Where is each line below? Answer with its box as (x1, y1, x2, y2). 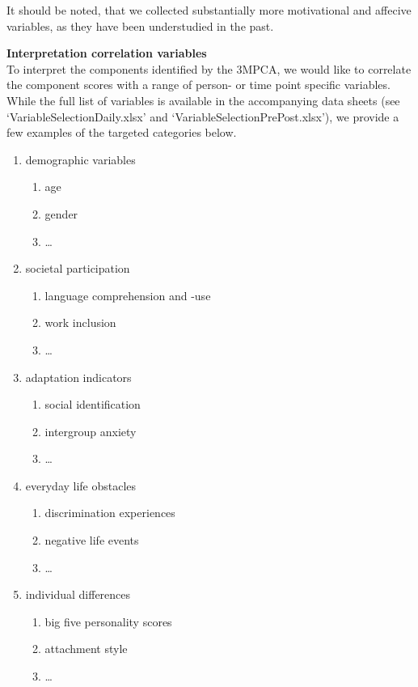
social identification (44, 396, 141, 413)
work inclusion (44, 314, 116, 331)
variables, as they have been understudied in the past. (6, 17, 274, 34)
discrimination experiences (44, 504, 175, 521)
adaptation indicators (25, 368, 132, 385)
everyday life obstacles (25, 477, 137, 494)
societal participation (25, 260, 130, 277)
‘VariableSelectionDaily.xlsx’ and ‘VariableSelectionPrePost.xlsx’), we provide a (6, 108, 399, 125)
